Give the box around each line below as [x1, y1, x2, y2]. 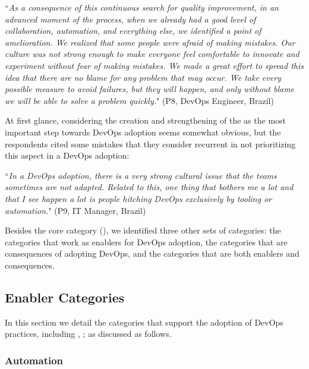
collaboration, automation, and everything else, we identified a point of [5, 24, 261, 37]
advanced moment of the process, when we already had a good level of [5, 12, 256, 25]
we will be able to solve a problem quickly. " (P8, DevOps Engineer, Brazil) [5, 94, 274, 106]
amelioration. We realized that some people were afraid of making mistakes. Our [5, 36, 295, 48]
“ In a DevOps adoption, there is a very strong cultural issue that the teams [5, 169, 277, 181]
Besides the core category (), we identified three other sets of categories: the [5, 224, 281, 236]
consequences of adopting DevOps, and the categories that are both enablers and [5, 247, 299, 260]
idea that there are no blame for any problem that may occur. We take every [5, 71, 281, 83]
